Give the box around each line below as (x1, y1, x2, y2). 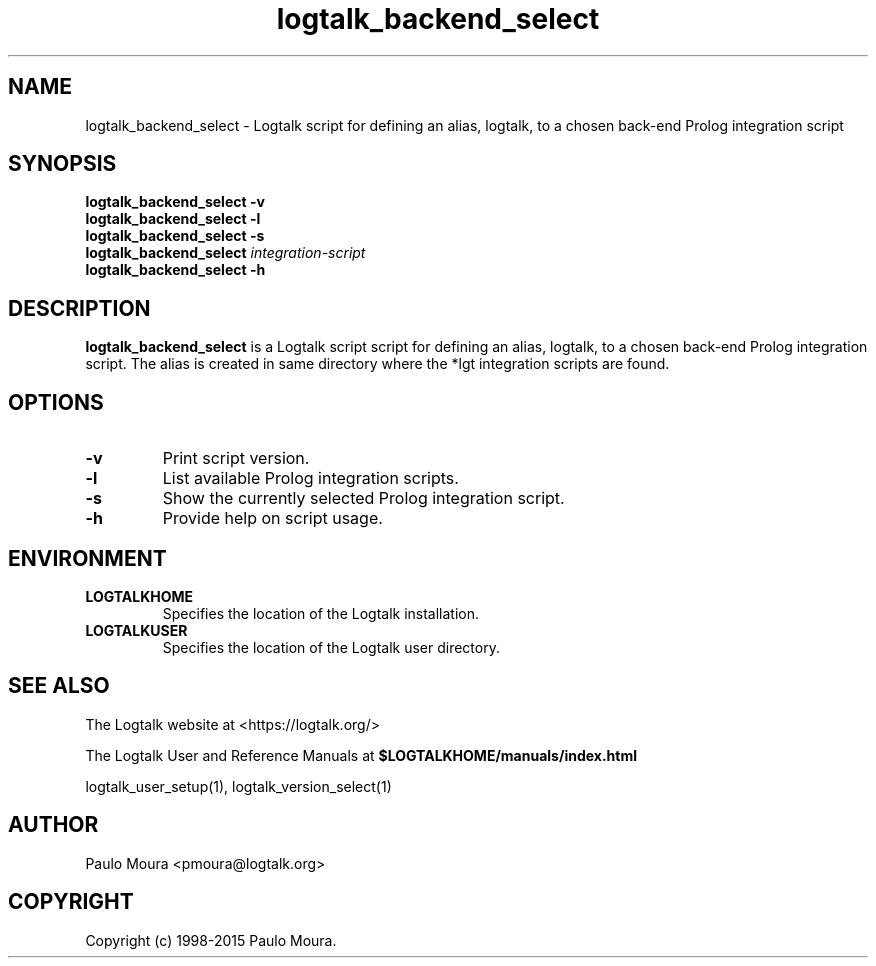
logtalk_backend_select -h (85, 261, 266, 279)
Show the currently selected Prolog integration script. (162, 488, 565, 509)
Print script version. (162, 448, 310, 469)
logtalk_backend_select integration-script (85, 244, 366, 262)
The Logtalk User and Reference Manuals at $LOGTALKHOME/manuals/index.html (85, 746, 637, 764)
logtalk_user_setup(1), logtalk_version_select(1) (85, 777, 392, 795)
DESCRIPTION (8, 295, 151, 321)
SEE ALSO (8, 673, 110, 699)
